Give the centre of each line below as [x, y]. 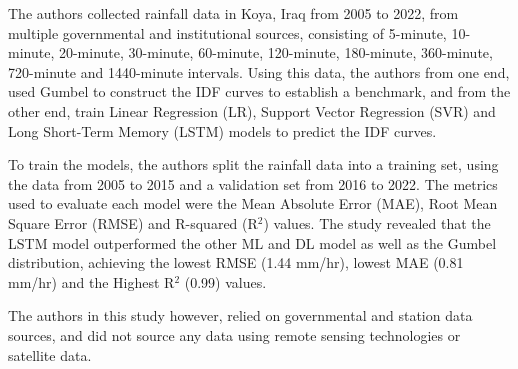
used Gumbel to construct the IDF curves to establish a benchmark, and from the [259, 91]
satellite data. [50, 354]
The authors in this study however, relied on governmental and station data [240, 315]
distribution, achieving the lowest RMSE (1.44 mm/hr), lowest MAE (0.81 [236, 262]
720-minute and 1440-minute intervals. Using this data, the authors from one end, [259, 71]
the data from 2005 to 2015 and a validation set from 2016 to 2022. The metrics [253, 183]
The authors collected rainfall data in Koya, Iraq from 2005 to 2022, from [233, 13]
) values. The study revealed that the [377, 222]
